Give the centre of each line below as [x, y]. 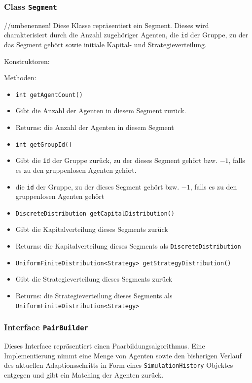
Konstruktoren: [27, 61]
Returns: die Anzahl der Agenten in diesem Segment [95, 127]
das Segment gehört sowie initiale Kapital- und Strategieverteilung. [105, 45]
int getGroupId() [44, 144]
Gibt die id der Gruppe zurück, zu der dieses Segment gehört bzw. [116, 160]
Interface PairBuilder [46, 327]
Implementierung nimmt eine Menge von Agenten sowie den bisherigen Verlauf [123, 355]
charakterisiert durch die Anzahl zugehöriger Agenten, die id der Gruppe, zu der [126, 35]
